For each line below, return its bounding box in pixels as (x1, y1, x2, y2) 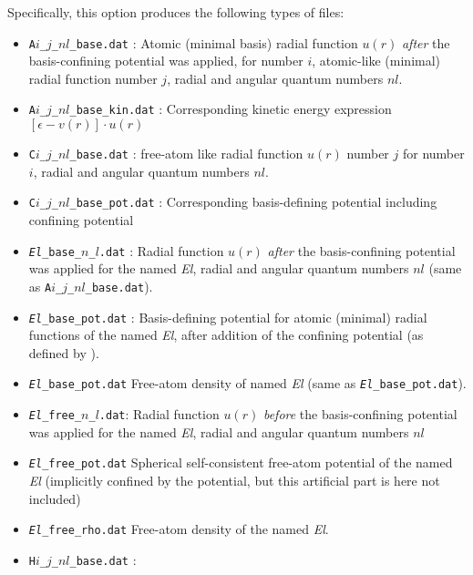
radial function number (28, 68, 158, 87)
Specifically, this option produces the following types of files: (7, 3, 344, 21)
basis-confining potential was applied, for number (28, 51, 303, 70)
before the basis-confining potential (262, 405, 458, 423)
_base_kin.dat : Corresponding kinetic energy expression (69, 99, 392, 118)
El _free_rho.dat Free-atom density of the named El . (28, 519, 329, 539)
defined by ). (28, 343, 99, 362)
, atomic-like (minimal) (312, 51, 441, 70)
